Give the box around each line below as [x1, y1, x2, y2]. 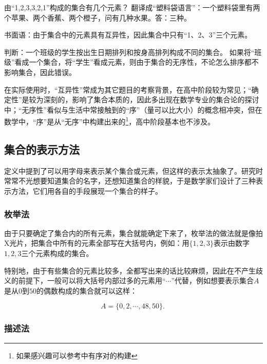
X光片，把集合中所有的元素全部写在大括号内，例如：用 [4, 238, 189, 248]
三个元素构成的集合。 [21, 247, 93, 258]
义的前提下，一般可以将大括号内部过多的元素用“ [4, 275, 166, 286]
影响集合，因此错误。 [4, 66, 76, 77]
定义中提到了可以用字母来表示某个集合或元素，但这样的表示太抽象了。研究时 [4, 165, 263, 176]
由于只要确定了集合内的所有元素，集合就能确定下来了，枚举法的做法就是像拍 [4, 227, 263, 238]
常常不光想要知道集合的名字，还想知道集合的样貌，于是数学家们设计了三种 [4, 175, 256, 186]
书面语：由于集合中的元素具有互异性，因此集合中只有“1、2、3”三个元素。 [4, 29, 252, 40]
